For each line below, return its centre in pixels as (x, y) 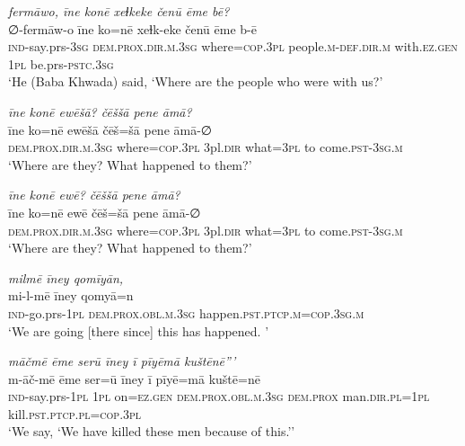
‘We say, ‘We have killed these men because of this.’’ (152, 431)
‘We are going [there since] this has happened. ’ (139, 330)
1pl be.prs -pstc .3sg (61, 63)
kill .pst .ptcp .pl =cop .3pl (75, 413)
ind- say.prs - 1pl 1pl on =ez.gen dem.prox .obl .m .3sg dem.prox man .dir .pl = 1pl (219, 396)
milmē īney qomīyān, (66, 277)
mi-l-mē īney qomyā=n (71, 295)
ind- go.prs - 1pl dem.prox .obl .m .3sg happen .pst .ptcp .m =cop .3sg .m (186, 312)
